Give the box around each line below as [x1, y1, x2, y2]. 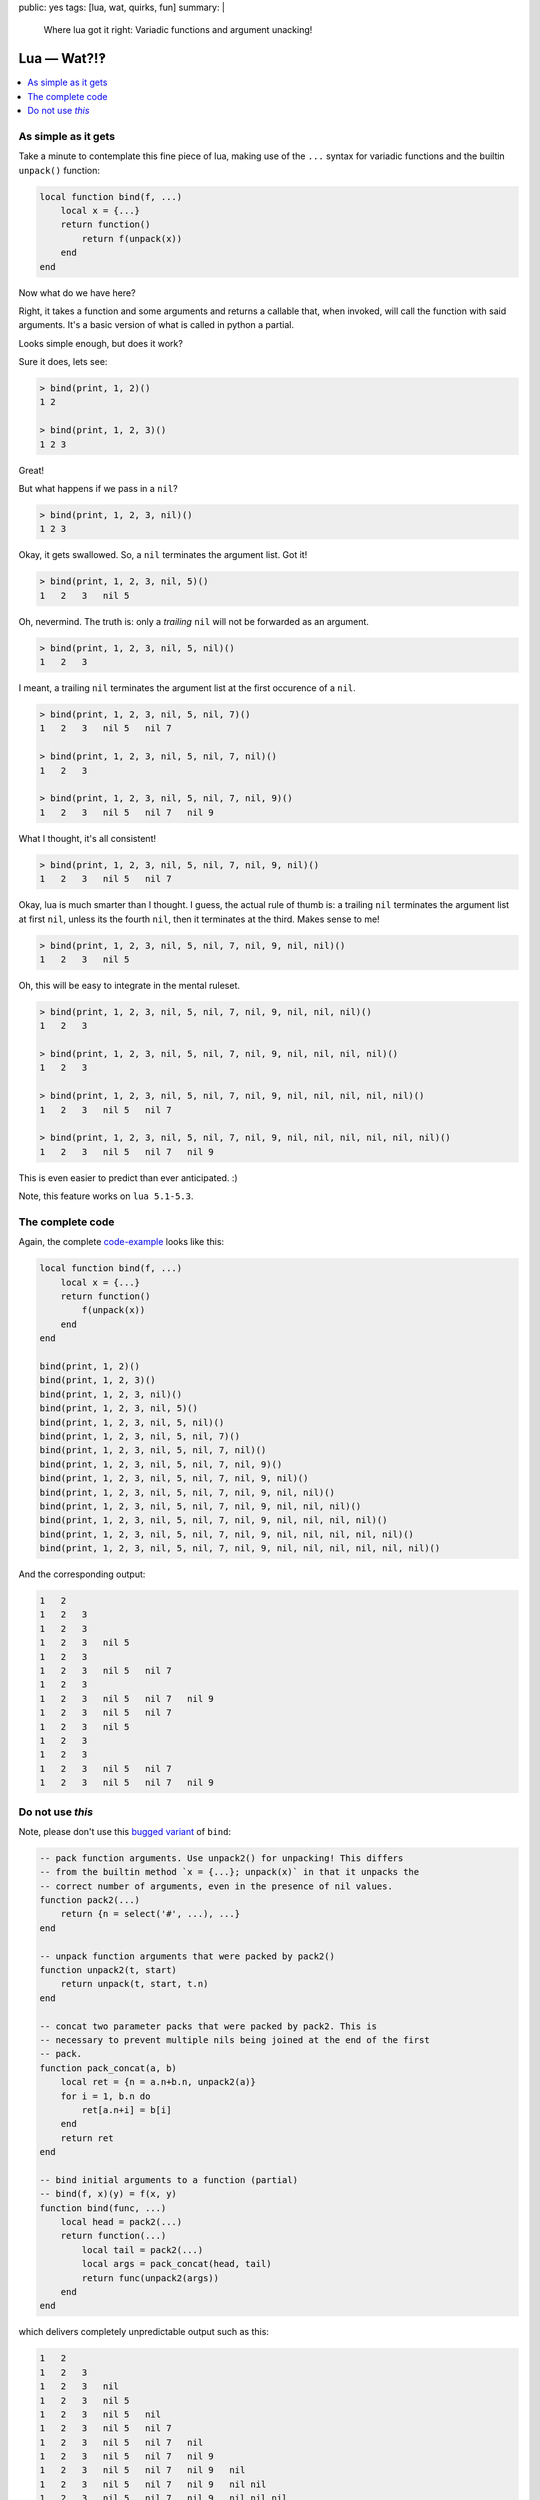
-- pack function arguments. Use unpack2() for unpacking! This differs [39, 1852, 404, 1864]
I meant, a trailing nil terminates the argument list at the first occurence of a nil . [18, 682, 357, 694]
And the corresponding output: [18, 1568, 146, 1580]
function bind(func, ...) [39, 2202, 167, 2214]
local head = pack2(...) [60, 2216, 183, 2228]
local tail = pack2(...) [81, 2244, 204, 2255]
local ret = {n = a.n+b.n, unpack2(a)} [60, 2076, 257, 2088]
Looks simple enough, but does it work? [18, 337, 184, 349]
